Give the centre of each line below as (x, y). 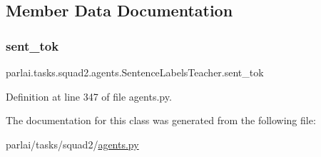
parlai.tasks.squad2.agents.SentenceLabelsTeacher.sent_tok (135, 72)
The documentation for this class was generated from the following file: (161, 120)
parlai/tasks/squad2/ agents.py (72, 144)
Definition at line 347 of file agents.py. (89, 96)
